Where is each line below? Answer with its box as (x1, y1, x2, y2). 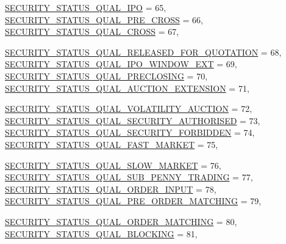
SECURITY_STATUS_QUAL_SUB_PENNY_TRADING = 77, (5, 171, 253, 183)
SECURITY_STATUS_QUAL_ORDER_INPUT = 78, (5, 182, 216, 195)
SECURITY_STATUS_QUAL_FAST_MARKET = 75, (5, 138, 218, 150)
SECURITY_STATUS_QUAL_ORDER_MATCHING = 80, (5, 215, 237, 227)
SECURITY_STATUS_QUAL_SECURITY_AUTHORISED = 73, (5, 114, 260, 127)
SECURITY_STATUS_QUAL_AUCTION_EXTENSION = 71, (5, 81, 249, 94)
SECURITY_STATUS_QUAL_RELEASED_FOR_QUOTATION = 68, (5, 45, 282, 58)
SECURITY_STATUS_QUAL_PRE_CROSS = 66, (5, 13, 203, 26)
